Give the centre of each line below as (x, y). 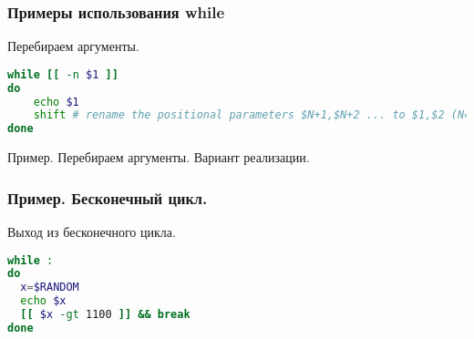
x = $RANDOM (50, 288)
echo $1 (56, 102)
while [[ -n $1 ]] (63, 74)
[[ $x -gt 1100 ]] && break (105, 315)
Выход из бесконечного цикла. (92, 231)
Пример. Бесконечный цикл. (108, 197)
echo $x (43, 301)
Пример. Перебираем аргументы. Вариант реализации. (159, 157)
